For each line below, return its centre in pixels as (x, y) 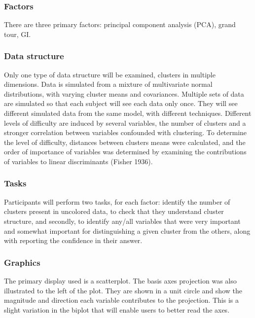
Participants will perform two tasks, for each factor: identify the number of (117, 201)
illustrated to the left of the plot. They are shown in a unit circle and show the (123, 290)
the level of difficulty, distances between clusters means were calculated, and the (125, 142)
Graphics (22, 262)
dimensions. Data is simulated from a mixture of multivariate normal (108, 84)
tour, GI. (18, 34)
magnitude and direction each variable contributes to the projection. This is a (122, 300)
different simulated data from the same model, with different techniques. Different (128, 113)
